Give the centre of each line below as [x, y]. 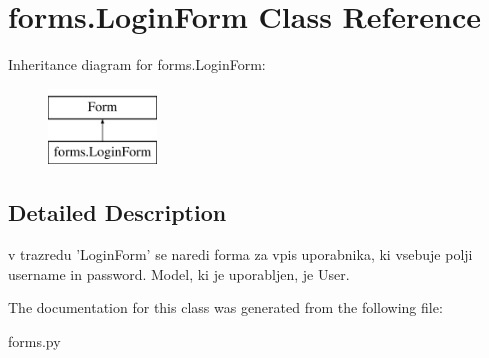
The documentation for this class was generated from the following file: [225, 307]
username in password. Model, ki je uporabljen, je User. [179, 273]
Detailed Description [117, 212]
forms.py [34, 340]
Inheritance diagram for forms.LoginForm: [137, 64]
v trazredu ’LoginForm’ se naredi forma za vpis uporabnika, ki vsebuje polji [240, 254]
